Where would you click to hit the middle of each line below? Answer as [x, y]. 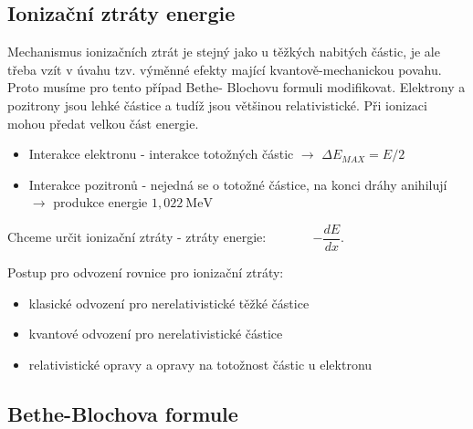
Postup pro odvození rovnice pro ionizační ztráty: [146, 272]
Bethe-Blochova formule [123, 413]
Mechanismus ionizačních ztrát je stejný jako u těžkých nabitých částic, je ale [224, 52]
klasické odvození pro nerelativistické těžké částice [169, 303]
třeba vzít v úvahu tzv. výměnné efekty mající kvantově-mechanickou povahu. [225, 69]
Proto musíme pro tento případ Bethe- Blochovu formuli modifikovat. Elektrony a [236, 87]
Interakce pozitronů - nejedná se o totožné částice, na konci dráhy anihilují [238, 184]
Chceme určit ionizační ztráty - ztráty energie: [137, 237]
